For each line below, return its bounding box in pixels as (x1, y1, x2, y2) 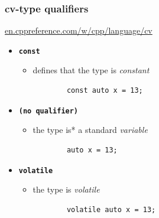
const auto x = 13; (66, 86, 143, 95)
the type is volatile (33, 183, 100, 196)
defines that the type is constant (33, 64, 150, 76)
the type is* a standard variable (33, 123, 148, 136)
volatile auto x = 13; (66, 205, 156, 214)
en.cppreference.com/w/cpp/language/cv (5, 24, 152, 37)
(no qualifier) (18, 106, 79, 115)
